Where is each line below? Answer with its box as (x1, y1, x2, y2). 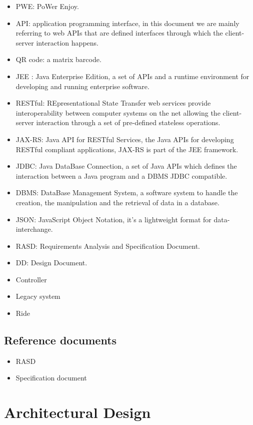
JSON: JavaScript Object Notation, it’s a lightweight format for (15, 214, 211, 224)
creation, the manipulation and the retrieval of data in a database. (15, 197, 219, 207)
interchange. (15, 224, 53, 234)
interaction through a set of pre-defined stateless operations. (36, 117, 220, 128)
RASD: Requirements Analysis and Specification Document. (15, 240, 200, 251)
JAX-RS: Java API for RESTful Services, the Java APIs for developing (15, 134, 234, 144)
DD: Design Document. (15, 257, 87, 268)
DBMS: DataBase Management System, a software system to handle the (15, 187, 238, 198)
